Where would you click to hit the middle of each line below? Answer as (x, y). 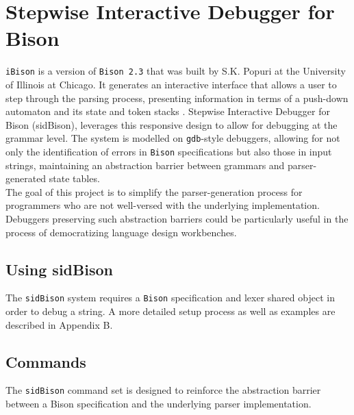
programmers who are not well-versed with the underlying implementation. (163, 205)
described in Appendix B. (59, 324)
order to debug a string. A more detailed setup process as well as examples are (170, 311)
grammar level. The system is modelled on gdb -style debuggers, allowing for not (173, 138)
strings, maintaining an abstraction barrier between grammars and (145, 165)
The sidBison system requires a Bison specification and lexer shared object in (170, 298)
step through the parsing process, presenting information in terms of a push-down (177, 98)
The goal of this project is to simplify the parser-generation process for (154, 191)
